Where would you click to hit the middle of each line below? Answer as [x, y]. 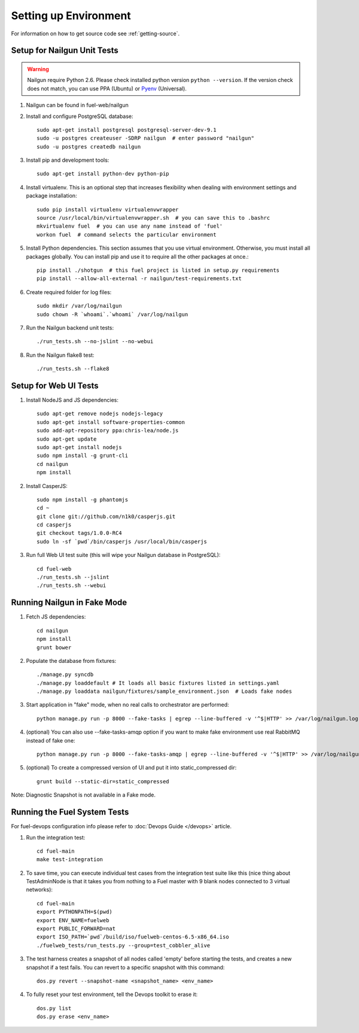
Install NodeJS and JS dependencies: [72, 400]
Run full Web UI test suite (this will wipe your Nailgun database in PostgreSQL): [123, 555]
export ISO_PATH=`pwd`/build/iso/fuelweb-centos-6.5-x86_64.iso [133, 937]
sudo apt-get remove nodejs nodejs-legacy [100, 414]
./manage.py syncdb [65, 675]
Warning [38, 69]
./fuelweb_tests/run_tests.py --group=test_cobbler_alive [124, 945]
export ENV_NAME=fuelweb [73, 920]
